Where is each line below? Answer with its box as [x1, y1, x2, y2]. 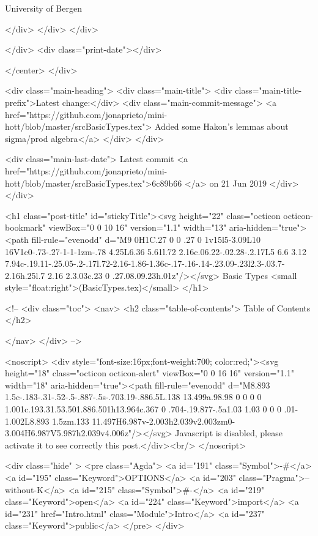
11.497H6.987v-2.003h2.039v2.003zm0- [92, 414, 235, 427]
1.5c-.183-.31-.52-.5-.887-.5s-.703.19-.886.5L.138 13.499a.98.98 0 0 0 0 [5, 390, 262, 403]
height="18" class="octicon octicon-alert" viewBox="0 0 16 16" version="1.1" [5, 367, 294, 379]
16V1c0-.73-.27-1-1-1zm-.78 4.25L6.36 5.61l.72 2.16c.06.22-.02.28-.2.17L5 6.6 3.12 [5, 245, 307, 258]
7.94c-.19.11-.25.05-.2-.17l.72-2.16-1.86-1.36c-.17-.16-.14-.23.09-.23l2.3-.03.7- [5, 257, 285, 270]
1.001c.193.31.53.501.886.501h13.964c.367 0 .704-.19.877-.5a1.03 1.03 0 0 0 [5, 403, 281, 415]
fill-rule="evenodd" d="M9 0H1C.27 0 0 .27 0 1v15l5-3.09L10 [31, 233, 261, 245]
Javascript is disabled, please [175, 426, 283, 439]
